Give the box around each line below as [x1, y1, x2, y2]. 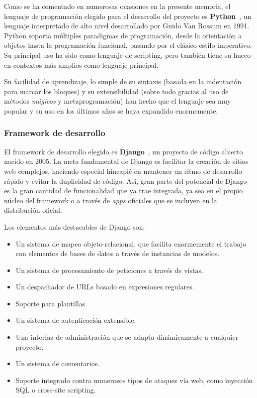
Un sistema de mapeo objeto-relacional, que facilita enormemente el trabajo [15, 238, 247, 249]
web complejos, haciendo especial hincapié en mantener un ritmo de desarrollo [4, 165, 242, 176]
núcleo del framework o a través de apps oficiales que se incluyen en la [4, 195, 217, 205]
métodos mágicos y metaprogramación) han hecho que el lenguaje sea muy [4, 96, 231, 106]
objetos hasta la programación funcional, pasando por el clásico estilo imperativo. [4, 40, 252, 50]
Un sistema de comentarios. [15, 358, 100, 369]
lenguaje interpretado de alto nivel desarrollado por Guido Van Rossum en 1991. [4, 20, 250, 31]
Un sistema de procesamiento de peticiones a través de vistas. [15, 265, 203, 275]
